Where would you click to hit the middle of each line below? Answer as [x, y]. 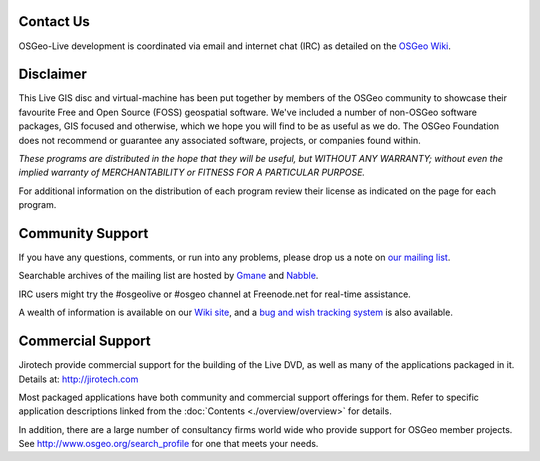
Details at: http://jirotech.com [78, 379]
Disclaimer [52, 74]
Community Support [83, 233]
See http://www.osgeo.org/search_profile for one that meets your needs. [168, 444]
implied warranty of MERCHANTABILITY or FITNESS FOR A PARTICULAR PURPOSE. [191, 172]
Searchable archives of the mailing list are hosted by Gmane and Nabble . [168, 276]
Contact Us [54, 21]
